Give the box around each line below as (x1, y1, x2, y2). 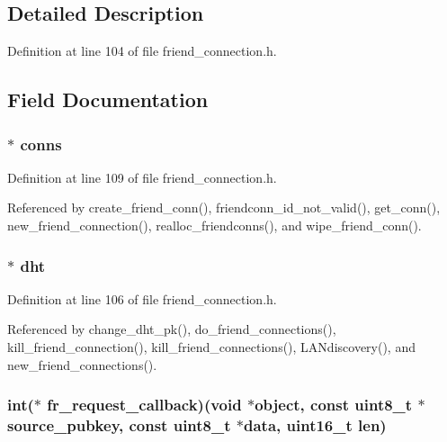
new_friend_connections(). (7, 355, 157, 374)
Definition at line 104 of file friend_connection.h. (7, 41, 277, 60)
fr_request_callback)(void (47, 393, 242, 416)
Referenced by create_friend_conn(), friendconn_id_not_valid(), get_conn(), (7, 198, 441, 217)
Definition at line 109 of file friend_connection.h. (7, 167, 277, 186)
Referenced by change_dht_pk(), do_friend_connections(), (7, 320, 336, 338)
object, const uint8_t (255, 393, 413, 416)
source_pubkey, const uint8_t (7, 414, 231, 437)
